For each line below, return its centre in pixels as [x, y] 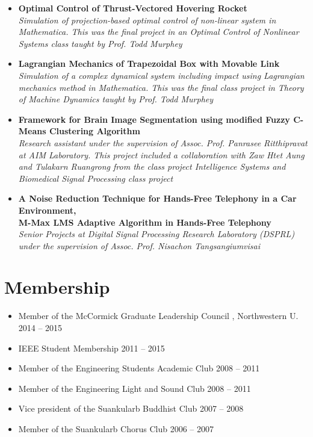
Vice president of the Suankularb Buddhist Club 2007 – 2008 [131, 408]
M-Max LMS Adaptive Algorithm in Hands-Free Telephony [145, 222]
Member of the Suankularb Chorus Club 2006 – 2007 [116, 428]
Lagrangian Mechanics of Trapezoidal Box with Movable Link [149, 64]
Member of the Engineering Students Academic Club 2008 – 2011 [139, 368]
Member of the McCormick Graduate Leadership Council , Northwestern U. [158, 316]
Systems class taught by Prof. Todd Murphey [100, 43]
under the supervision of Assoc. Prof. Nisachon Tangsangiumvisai [139, 245]
